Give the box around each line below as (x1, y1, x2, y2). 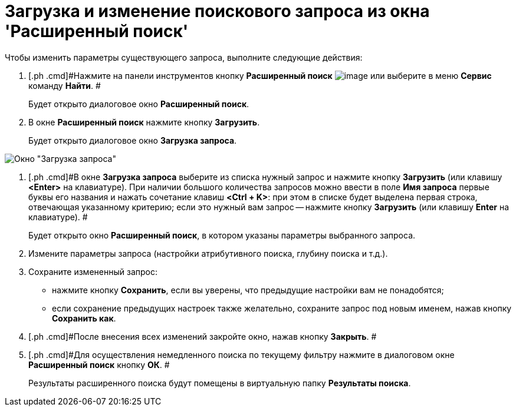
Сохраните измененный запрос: (28, 266, 157, 277)
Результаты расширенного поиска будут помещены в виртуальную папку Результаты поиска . (28, 377, 411, 388)
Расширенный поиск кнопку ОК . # (28, 359, 170, 370)
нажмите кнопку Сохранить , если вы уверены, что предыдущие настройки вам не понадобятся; (52, 284, 444, 295)
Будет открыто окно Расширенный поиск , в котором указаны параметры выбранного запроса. (28, 230, 416, 240)
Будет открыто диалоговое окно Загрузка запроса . (28, 135, 237, 145)
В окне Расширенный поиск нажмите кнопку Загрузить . (28, 117, 260, 127)
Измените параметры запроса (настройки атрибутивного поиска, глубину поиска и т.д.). (28, 248, 388, 258)
